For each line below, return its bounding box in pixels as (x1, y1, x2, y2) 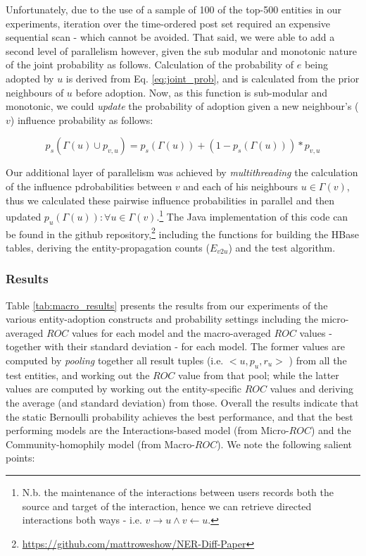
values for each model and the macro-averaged (71, 325, 271, 340)
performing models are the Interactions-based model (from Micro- (6, 423, 289, 438)
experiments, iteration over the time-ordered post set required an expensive (6, 16, 331, 30)
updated (6, 209, 42, 223)
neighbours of (6, 85, 64, 99)
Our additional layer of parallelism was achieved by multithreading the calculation (6, 165, 358, 180)
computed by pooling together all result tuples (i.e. (6, 353, 224, 368)
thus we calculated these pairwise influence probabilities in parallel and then (6, 192, 335, 207)
